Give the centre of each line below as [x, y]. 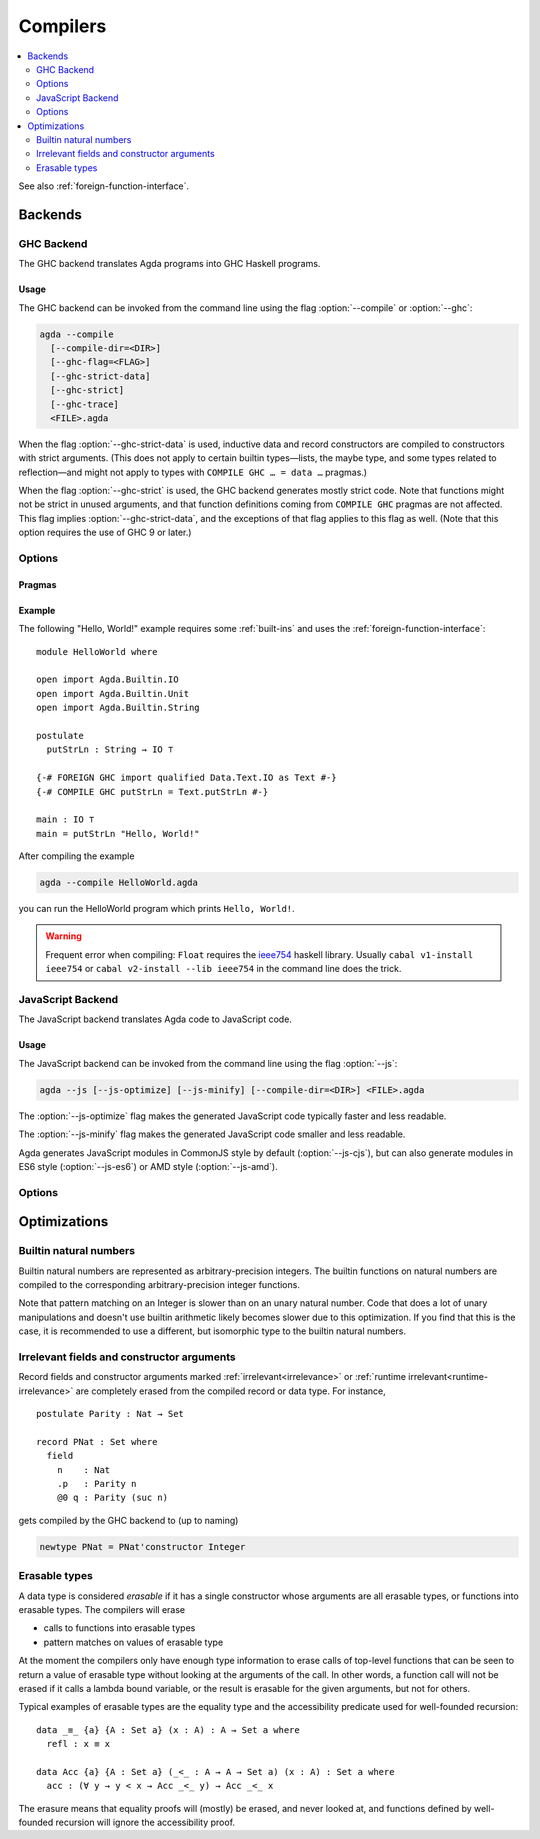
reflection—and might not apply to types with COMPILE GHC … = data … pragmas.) [193, 472]
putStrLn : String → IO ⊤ [110, 749]
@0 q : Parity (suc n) [112, 1498]
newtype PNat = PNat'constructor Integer [142, 1546]
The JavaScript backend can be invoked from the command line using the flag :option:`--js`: [208, 1063]
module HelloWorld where [97, 651]
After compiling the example [76, 856]
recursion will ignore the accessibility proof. [145, 1822]
